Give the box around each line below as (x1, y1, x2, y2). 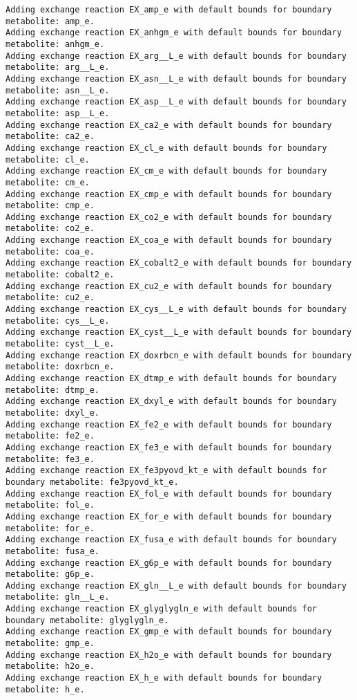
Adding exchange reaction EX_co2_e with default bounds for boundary (6, 212, 332, 222)
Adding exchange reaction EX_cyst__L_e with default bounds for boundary (6, 327, 352, 338)
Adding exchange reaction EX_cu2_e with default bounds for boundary (6, 281, 332, 291)
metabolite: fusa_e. (6, 546, 100, 556)
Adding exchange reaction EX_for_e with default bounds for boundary (6, 511, 332, 522)
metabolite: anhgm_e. (6, 39, 105, 49)
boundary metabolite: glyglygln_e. (6, 615, 169, 625)
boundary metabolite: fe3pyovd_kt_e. (6, 477, 179, 487)
